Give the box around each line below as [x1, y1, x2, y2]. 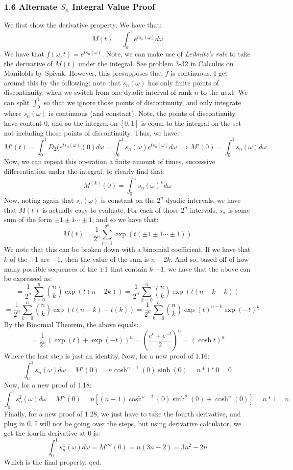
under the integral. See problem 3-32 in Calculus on [78, 58, 234, 68]
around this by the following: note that [4, 77, 121, 87]
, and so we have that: [92, 214, 159, 224]
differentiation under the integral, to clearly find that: [4, 166, 165, 176]
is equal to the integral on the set [141, 117, 242, 128]
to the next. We [200, 87, 248, 97]
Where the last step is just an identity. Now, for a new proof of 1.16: [4, 351, 210, 361]
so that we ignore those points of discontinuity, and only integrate [44, 97, 242, 107]
